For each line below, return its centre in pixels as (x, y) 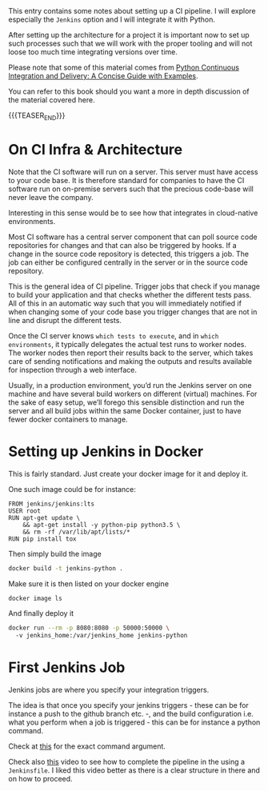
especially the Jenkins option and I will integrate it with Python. (112, 19)
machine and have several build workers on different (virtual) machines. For (133, 394)
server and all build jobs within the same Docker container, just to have (125, 410)
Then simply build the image (55, 553)
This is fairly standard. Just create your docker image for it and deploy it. (128, 473)
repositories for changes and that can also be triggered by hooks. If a (123, 245)
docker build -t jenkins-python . (66, 568)
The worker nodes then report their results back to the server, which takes (131, 353)
